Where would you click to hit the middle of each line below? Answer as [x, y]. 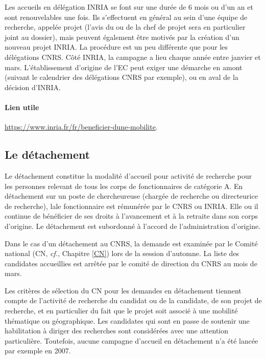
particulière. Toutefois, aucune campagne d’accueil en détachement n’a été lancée [131, 340]
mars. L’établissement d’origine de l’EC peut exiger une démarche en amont [124, 67]
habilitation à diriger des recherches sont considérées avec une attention [117, 331]
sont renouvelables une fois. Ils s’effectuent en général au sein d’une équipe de [126, 17]
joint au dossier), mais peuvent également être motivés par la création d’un [122, 37]
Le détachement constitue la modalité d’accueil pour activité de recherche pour [128, 175]
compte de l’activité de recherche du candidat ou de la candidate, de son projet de [133, 300]
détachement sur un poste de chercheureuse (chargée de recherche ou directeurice [131, 196]
